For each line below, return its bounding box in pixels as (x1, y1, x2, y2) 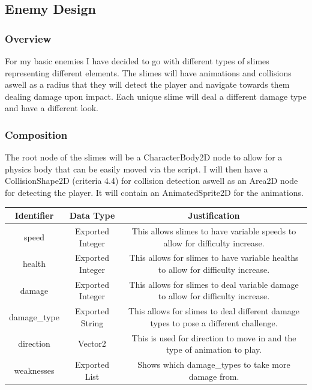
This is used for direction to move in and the (131, 331, 296, 344)
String (80, 316, 104, 329)
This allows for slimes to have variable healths (129, 251, 299, 264)
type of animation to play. (166, 343, 262, 356)
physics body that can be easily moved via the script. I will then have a (5, 162, 268, 175)
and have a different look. (5, 102, 98, 114)
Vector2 (78, 337, 106, 350)
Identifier (14, 209, 54, 222)
